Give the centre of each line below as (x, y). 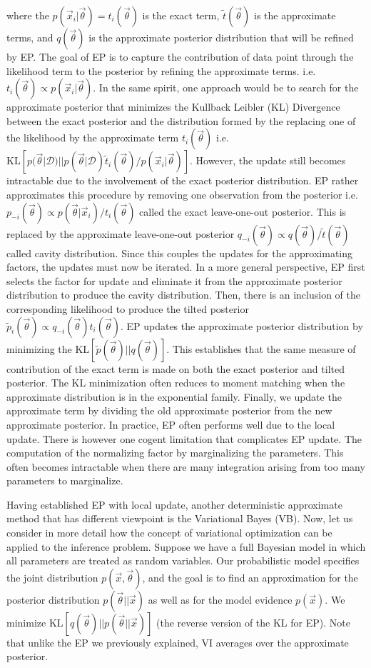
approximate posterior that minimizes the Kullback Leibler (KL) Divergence (173, 107)
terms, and (30, 37)
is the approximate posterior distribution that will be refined (221, 37)
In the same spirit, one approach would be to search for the (229, 88)
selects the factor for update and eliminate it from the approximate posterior (174, 280)
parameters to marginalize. (65, 480)
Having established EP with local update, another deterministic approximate (174, 504)
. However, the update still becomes (268, 160)
